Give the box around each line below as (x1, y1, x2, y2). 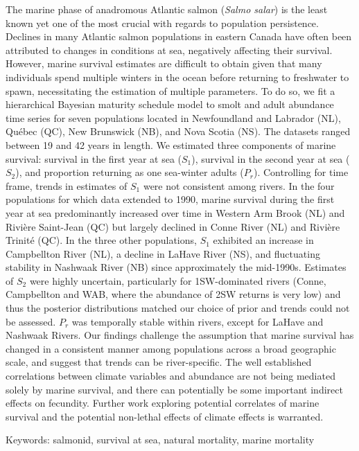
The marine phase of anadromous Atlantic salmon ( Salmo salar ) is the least (6, 2, 328, 16)
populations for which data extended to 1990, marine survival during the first (6, 192, 335, 206)
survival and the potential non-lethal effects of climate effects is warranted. (6, 409, 324, 423)
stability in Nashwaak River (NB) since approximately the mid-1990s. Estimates (6, 260, 347, 274)
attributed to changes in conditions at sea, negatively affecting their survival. (6, 42, 333, 57)
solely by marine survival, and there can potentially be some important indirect (6, 382, 343, 396)
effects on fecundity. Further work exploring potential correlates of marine (6, 396, 319, 410)
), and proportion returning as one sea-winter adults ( (15, 165, 244, 179)
